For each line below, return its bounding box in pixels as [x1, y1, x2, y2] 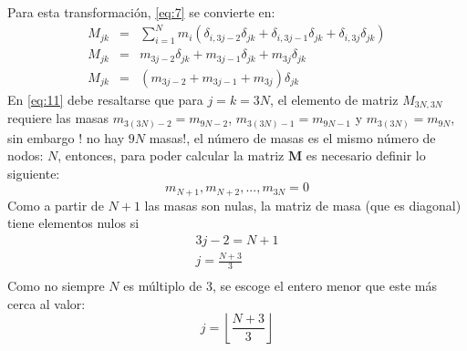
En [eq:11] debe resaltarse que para [7, 89, 203, 108]
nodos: [7, 146, 44, 165]
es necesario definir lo [306, 146, 426, 165]
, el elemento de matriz [270, 89, 399, 108]
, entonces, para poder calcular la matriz [57, 146, 285, 165]
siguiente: [7, 163, 60, 182]
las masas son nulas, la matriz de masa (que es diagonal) [144, 195, 462, 214]
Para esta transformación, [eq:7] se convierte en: [7, 3, 275, 21]
